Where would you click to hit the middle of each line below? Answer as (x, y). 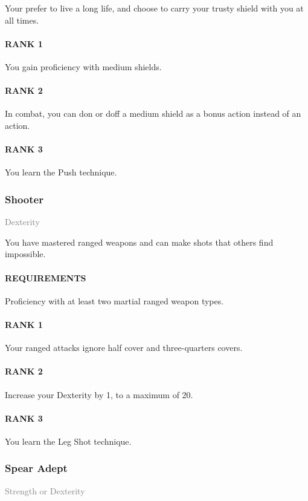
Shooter (24, 199)
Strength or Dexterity (45, 490)
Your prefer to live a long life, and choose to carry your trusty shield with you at (154, 8)
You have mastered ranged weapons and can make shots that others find (139, 242)
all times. (22, 20)
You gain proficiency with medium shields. (83, 66)
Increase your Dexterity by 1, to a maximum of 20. (99, 394)
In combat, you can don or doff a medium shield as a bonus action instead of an (153, 113)
